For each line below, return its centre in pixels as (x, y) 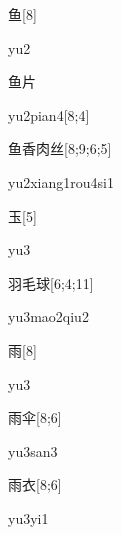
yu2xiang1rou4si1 (61, 181)
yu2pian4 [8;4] (49, 114)
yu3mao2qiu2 (48, 316)
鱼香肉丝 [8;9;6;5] (60, 148)
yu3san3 (33, 450)
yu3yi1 (28, 517)
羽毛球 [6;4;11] (51, 282)
